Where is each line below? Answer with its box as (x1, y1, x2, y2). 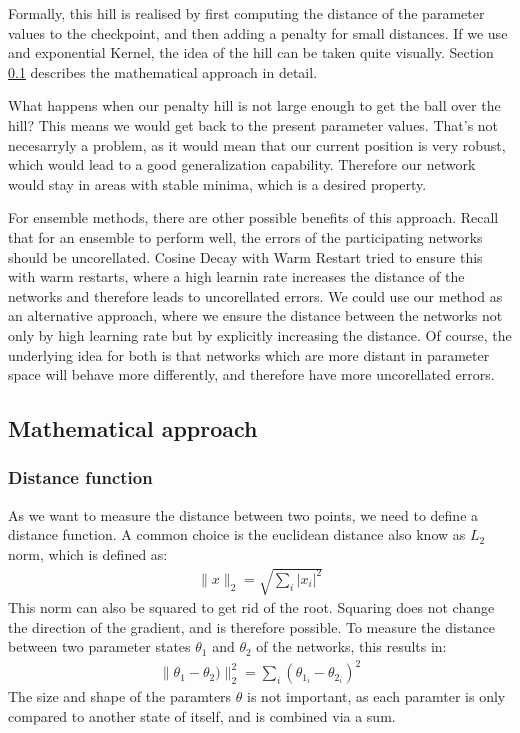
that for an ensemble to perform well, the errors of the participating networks (8, 226, 483, 247)
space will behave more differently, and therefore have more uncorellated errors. (8, 364, 495, 385)
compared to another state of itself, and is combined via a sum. (8, 705, 396, 726)
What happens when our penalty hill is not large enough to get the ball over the (8, 95, 501, 116)
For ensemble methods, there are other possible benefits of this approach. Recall (8, 207, 499, 228)
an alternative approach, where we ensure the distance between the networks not (8, 305, 503, 326)
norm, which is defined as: (8, 543, 168, 564)
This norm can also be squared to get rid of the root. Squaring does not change (8, 597, 495, 618)
